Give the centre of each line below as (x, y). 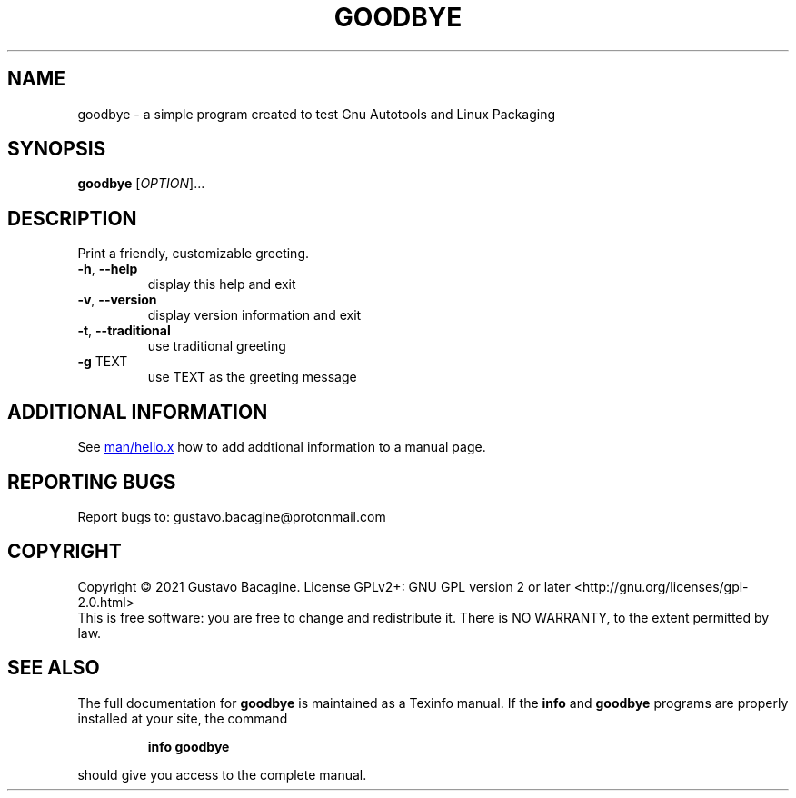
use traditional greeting (217, 346)
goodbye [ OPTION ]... (141, 184)
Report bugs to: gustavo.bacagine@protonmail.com (232, 516)
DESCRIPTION (72, 218)
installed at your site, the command (183, 718)
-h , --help (108, 269)
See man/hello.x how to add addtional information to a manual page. (282, 447)
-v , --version (117, 300)
